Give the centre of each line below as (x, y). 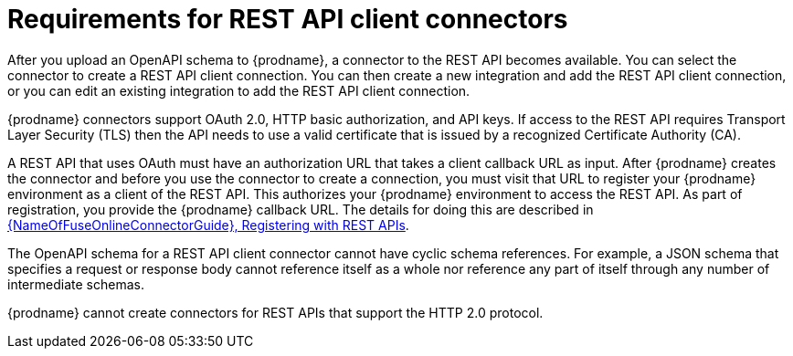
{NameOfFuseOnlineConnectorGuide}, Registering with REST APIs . (208, 225)
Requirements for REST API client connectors (288, 19)
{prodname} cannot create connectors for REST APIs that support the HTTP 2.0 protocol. (275, 312)
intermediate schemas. (76, 284)
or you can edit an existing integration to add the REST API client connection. (239, 90)
